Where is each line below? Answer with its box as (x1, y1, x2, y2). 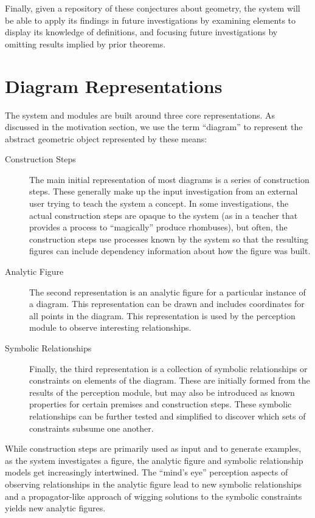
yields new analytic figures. (5, 502, 106, 514)
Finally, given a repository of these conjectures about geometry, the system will (5, 2, 300, 14)
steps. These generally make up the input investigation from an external (29, 185, 298, 198)
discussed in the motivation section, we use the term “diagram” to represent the (5, 120, 303, 133)
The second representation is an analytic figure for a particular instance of (29, 285, 306, 298)
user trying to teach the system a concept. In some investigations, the (29, 197, 289, 210)
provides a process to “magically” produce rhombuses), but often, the (29, 221, 288, 233)
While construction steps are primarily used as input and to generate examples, (5, 442, 302, 455)
